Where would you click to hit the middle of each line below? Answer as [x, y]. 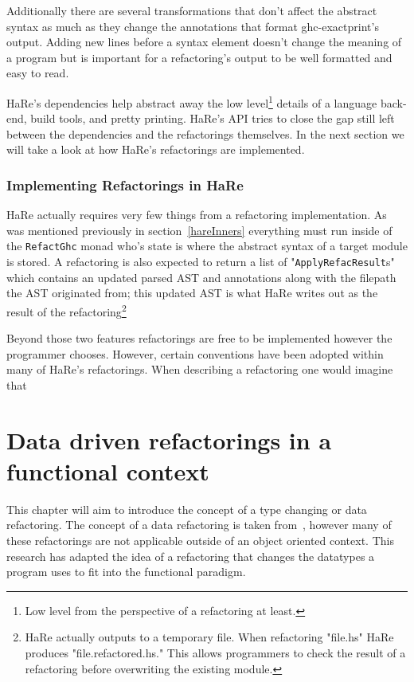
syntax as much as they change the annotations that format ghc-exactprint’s [193, 26]
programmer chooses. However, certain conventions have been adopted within [195, 353]
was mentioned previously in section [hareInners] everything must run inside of [199, 230]
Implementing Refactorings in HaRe [125, 184]
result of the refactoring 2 [66, 310]
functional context [108, 470]
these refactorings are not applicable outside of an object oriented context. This [200, 541]
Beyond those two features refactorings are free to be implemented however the [199, 338]
